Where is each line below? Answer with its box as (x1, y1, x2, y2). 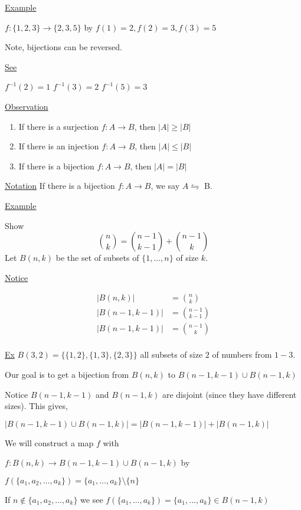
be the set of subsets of (55, 251, 139, 264)
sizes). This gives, (5, 400, 68, 412)
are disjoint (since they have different (162, 388, 297, 400)
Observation (5, 100, 48, 112)
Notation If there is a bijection (5, 179, 115, 192)
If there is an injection (18, 140, 99, 152)
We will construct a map (5, 436, 94, 449)
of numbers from (212, 348, 272, 361)
